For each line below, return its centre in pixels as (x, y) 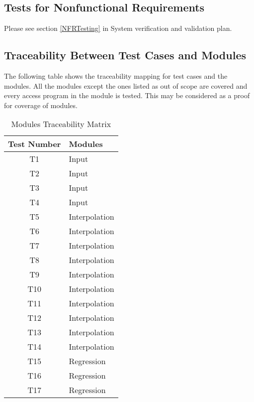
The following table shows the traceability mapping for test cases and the (116, 76)
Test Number (35, 144)
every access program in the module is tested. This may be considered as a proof (127, 95)
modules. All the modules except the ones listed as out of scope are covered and (126, 85)
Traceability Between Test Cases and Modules (125, 55)
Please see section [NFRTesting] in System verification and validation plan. (118, 28)
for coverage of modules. (41, 105)
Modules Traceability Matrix (61, 124)
